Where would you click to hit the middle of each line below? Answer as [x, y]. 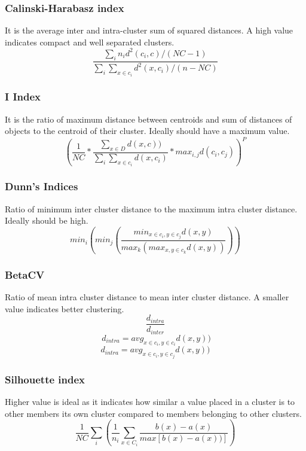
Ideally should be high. [47, 220]
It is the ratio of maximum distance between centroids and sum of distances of [149, 119]
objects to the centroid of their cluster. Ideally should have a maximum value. [147, 131]
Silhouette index [45, 379]
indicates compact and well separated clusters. [90, 42]
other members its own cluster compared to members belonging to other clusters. [153, 413]
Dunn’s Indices [42, 186]
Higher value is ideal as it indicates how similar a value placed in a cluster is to [150, 401]
